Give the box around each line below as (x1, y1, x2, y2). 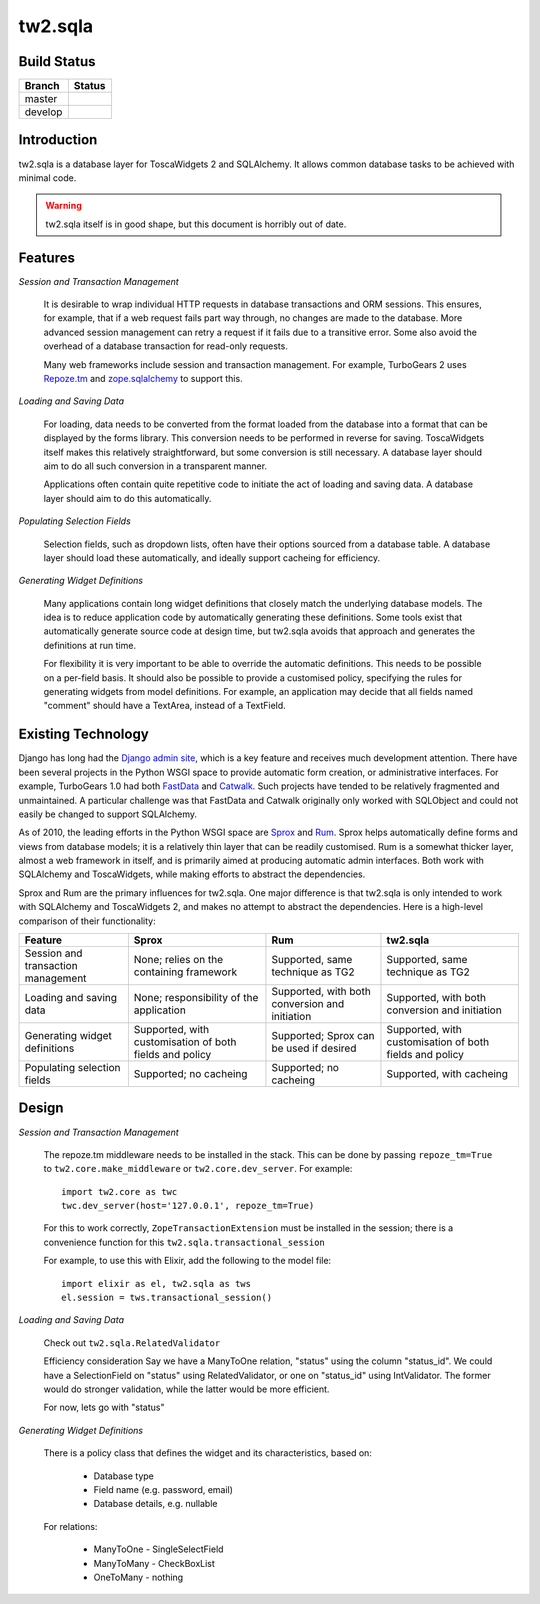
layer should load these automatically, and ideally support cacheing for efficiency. (43, 551, 381, 564)
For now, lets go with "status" (43, 1401, 165, 1414)
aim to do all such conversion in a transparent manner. (43, 460, 268, 472)
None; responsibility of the (133, 991, 259, 1005)
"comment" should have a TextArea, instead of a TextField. (43, 700, 287, 712)
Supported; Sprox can (271, 1029, 375, 1043)
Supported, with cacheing (386, 1067, 509, 1081)
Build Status (18, 53, 96, 70)
